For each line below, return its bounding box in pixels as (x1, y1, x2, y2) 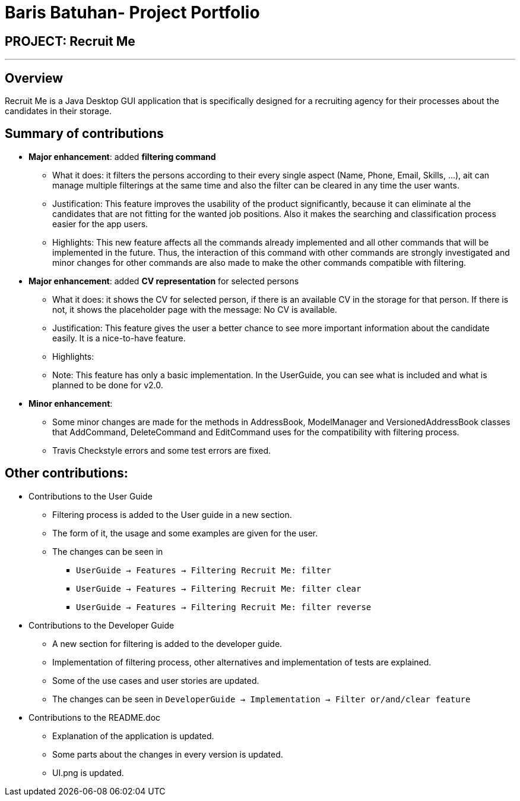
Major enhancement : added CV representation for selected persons (28, 275, 299, 286)
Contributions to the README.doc (28, 712, 161, 723)
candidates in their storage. (5, 106, 112, 117)
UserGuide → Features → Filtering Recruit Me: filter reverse (76, 602, 372, 612)
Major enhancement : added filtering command (28, 151, 216, 162)
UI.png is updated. (52, 767, 124, 778)
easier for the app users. (52, 218, 148, 229)
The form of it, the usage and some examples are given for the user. (52, 527, 318, 538)
